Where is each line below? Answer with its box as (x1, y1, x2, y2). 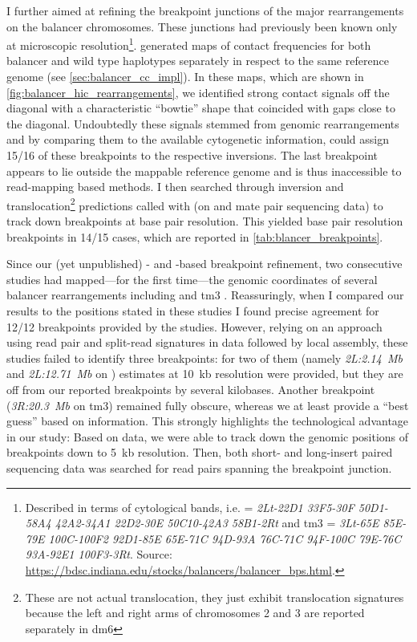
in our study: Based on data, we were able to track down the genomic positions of (6, 428, 409, 445)
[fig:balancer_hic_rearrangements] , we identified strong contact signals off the (6, 83, 390, 100)
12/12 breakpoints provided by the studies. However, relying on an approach (6, 318, 383, 335)
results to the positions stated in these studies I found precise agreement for (6, 303, 379, 319)
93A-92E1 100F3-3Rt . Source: (25, 546, 172, 563)
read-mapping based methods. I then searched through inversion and (6, 178, 344, 195)
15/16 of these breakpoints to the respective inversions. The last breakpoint (6, 147, 378, 163)
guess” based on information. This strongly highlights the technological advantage (6, 412, 409, 429)
